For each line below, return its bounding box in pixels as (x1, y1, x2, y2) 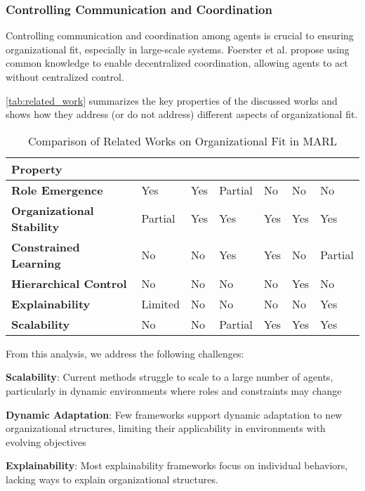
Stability (11, 218, 60, 235)
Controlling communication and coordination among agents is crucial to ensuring (6, 28, 354, 43)
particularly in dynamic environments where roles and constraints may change (6, 383, 342, 398)
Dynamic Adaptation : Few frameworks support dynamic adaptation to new (6, 407, 343, 421)
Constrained (11, 238, 80, 255)
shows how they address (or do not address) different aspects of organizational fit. (6, 107, 358, 122)
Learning (11, 254, 61, 271)
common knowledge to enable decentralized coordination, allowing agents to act (6, 55, 348, 70)
